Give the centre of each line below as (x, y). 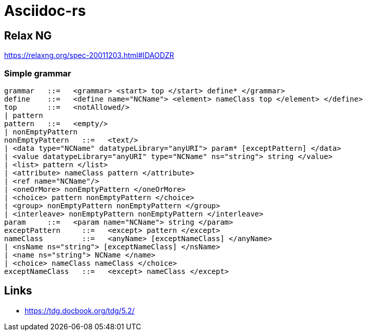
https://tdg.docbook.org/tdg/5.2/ (80, 310)
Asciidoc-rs (45, 11)
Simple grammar (38, 73)
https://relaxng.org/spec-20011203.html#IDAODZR (89, 55)
